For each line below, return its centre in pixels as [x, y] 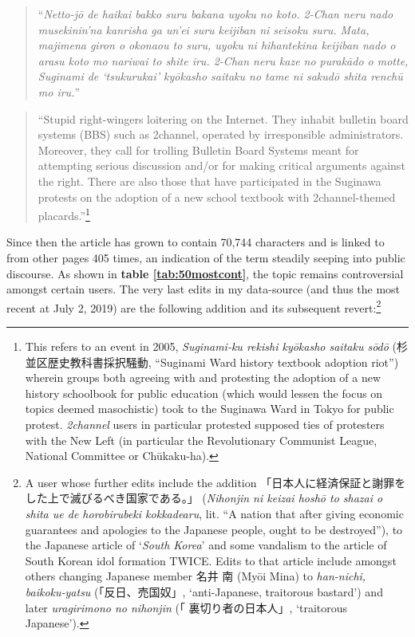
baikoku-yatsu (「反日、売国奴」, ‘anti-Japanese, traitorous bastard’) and [204, 591]
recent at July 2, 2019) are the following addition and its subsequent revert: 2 [194, 306]
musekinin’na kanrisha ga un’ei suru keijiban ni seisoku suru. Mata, [204, 29]
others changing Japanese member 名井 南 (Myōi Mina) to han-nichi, [196, 576]
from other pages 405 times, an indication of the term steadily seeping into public [206, 257]
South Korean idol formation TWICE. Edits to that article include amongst [211, 560]
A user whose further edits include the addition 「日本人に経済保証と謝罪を [215, 482]
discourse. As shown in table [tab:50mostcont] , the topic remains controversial [205, 273]
